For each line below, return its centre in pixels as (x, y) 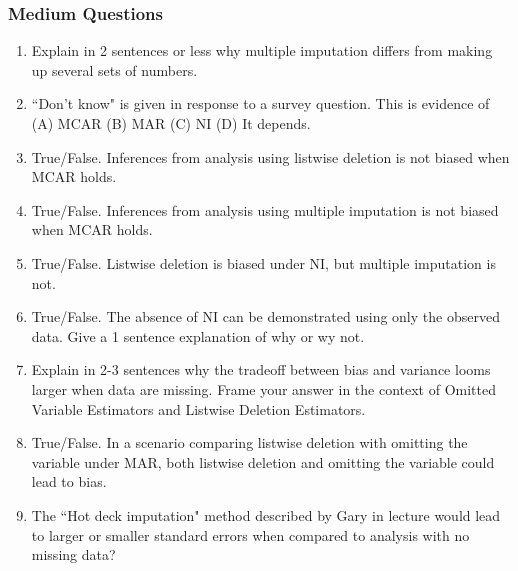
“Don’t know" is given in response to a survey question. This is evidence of (260, 103)
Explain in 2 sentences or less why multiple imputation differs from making (262, 50)
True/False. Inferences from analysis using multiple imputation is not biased (265, 209)
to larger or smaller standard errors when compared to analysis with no (250, 534)
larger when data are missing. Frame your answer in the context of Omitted (263, 388)
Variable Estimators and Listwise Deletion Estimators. (198, 408)
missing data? (73, 554)
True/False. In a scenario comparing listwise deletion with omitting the (249, 442)
